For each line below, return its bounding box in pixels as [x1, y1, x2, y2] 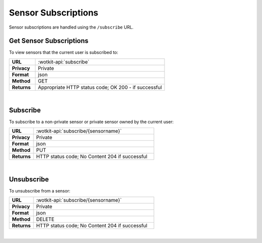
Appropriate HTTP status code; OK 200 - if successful [38, 84, 162, 91]
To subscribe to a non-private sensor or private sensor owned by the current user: [9, 119, 174, 125]
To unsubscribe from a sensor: [9, 188, 70, 194]
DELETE [36, 216, 55, 223]
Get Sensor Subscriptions [9, 37, 89, 45]
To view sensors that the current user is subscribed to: [9, 49, 118, 55]
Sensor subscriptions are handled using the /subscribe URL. [9, 24, 133, 30]
